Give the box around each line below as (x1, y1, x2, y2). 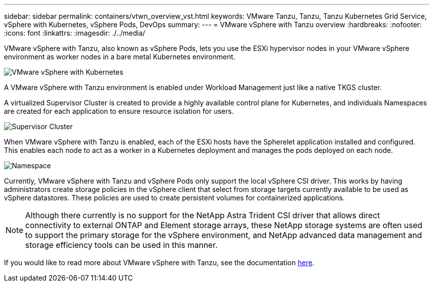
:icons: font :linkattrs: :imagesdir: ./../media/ (4, 29, 145, 37)
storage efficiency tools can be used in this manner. (25, 240, 218, 250)
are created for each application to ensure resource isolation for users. (4, 107, 234, 115)
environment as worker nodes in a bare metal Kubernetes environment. (4, 52, 235, 61)
